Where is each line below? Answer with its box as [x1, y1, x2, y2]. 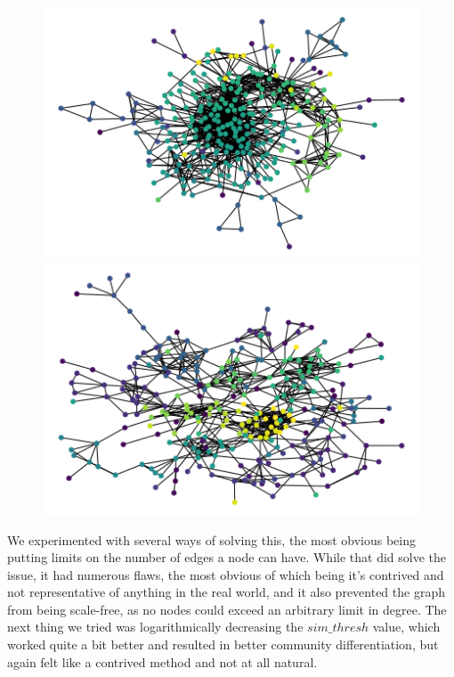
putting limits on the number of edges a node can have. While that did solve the [7, 548, 446, 567]
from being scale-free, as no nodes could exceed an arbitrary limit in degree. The [7, 600, 447, 618]
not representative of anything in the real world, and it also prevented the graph [7, 583, 445, 601]
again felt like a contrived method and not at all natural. [7, 652, 318, 671]
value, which [372, 617, 441, 636]
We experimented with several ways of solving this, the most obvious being [7, 530, 417, 549]
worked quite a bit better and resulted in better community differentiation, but [7, 635, 439, 654]
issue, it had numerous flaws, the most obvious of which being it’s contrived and [7, 565, 444, 583]
